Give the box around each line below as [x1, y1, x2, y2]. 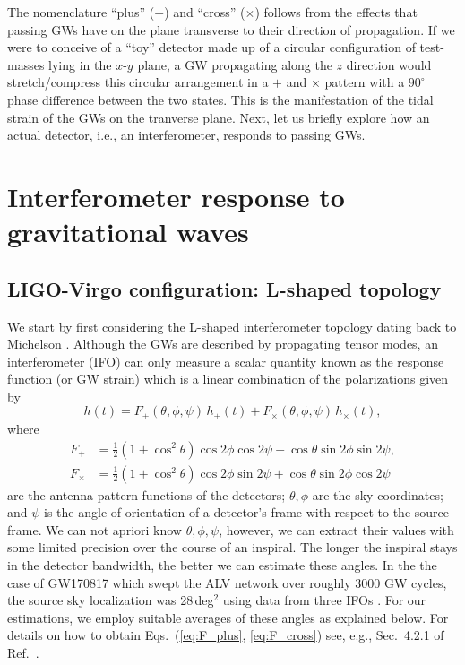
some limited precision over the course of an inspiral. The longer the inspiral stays [7, 538, 458, 557]
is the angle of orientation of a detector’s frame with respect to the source [44, 503, 449, 522]
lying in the [48, 55, 112, 73]
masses [7, 55, 45, 73]
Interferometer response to [7, 177, 345, 214]
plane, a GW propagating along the [137, 55, 332, 73]
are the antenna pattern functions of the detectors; [7, 485, 286, 504]
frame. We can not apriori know [7, 520, 182, 539]
